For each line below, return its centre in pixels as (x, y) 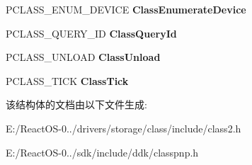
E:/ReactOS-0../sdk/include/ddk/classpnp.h (102, 152)
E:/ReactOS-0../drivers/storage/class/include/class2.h (124, 128)
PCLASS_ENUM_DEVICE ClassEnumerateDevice (126, 9)
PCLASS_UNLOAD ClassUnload (83, 57)
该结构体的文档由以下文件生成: (76, 104)
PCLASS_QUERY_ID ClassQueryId (91, 33)
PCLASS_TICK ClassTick (67, 80)
